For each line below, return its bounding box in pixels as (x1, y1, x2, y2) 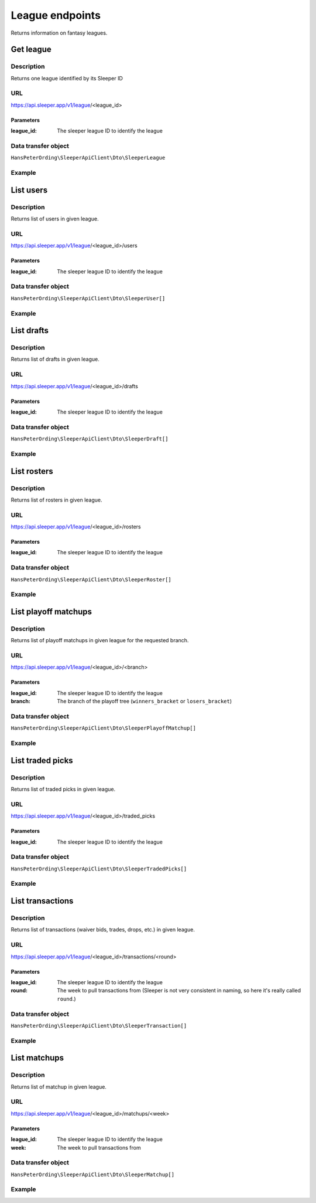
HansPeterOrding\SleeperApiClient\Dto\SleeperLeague (11, 154, 166, 161)
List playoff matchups (11, 606, 92, 616)
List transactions (11, 896, 74, 906)
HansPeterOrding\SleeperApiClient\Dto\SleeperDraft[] (11, 436, 169, 442)
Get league (11, 45, 52, 55)
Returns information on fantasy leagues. (11, 29, 108, 36)
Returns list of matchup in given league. (11, 1083, 107, 1090)
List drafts (11, 326, 49, 336)
